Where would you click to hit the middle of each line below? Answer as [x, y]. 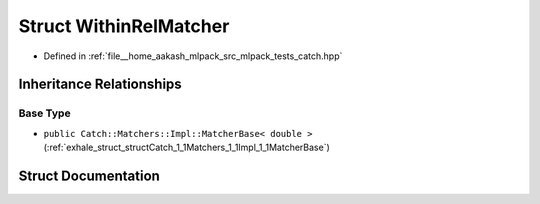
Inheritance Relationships [100, 84]
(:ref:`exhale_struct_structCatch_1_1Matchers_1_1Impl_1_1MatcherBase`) [186, 147]
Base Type [44, 113]
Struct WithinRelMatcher [124, 26]
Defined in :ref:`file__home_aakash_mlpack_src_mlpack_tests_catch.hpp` [193, 56]
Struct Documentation [89, 175]
